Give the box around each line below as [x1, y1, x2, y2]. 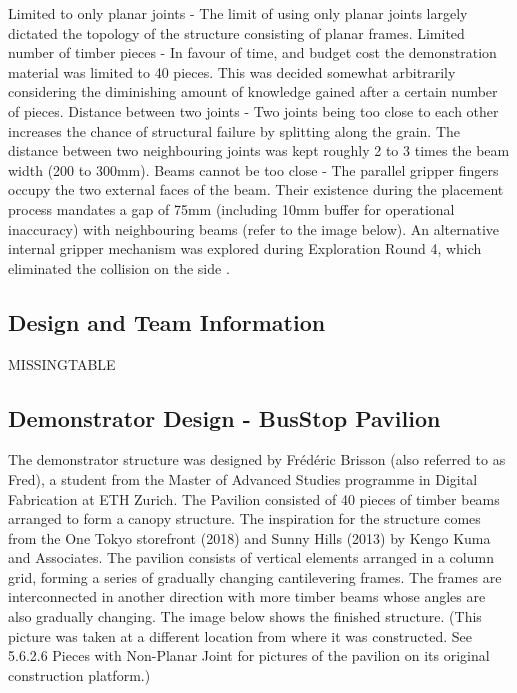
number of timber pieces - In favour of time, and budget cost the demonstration [8, 42, 497, 63]
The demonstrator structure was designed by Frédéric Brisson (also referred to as [8, 449, 506, 470]
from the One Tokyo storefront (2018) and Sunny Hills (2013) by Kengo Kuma [8, 527, 491, 548]
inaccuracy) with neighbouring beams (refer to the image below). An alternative [8, 218, 500, 239]
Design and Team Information [8, 306, 326, 337]
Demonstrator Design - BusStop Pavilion [8, 402, 441, 433]
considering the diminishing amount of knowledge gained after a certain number [8, 81, 498, 102]
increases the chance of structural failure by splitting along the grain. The [8, 120, 461, 141]
